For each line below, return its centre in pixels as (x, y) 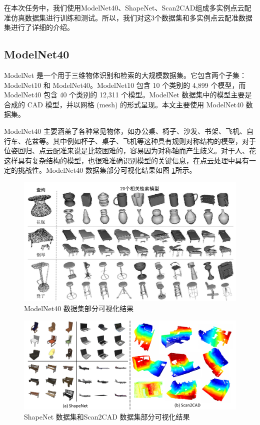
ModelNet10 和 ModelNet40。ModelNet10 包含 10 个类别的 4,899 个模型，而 (125, 85)
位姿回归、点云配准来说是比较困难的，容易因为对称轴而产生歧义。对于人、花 (130, 151)
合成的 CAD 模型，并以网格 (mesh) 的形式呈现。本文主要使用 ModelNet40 (124, 104)
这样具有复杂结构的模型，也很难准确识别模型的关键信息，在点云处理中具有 (126, 160)
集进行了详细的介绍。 (39, 27)
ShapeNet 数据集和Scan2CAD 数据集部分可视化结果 (107, 416)
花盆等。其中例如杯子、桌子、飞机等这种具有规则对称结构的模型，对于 (140, 141)
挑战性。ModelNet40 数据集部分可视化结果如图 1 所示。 (107, 170)
